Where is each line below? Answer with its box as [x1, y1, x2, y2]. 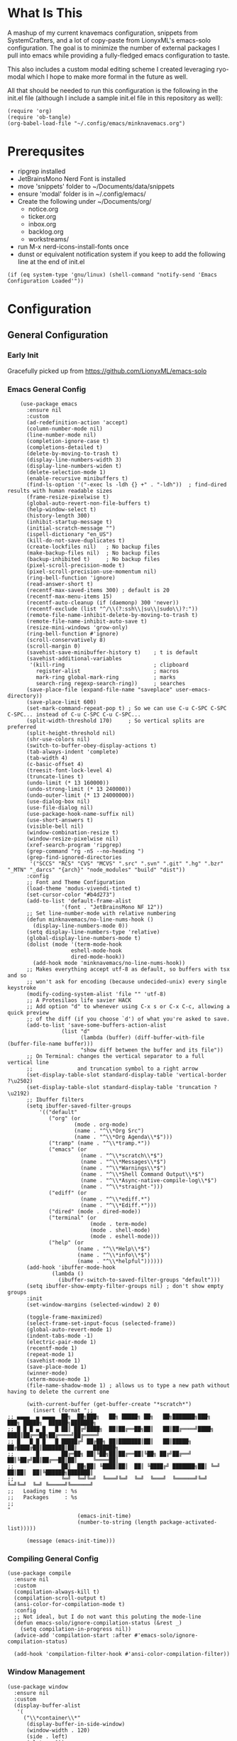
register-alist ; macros [35, 667, 180, 675]
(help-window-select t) [26, 506, 97, 513]
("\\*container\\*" [23, 1714, 81, 1721]
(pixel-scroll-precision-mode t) [26, 562, 126, 569]
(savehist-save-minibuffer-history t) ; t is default [26, 649, 199, 656]
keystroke [7, 985, 37, 992]
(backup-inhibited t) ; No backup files [26, 556, 160, 563]
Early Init [7, 350, 39, 360]
